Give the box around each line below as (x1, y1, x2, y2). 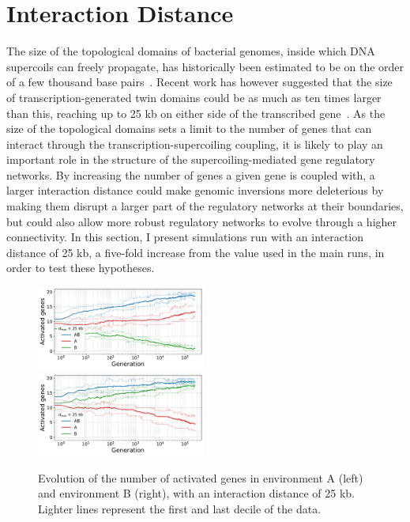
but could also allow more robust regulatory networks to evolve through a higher (6, 213, 397, 229)
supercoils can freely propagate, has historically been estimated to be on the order (6, 58, 404, 74)
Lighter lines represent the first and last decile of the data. (38, 501, 322, 517)
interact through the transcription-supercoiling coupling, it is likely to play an (6, 135, 383, 152)
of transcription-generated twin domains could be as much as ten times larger (6, 89, 382, 105)
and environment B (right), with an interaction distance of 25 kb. (38, 485, 355, 501)
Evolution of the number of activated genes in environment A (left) (38, 469, 363, 486)
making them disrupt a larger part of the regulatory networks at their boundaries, (6, 198, 404, 214)
